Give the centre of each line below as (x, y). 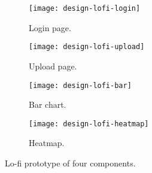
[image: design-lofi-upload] (87, 47)
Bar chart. (48, 104)
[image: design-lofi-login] (85, 8)
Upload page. (53, 66)
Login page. (50, 27)
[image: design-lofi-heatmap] (89, 124)
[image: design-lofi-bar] (80, 85)
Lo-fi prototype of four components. (70, 163)
